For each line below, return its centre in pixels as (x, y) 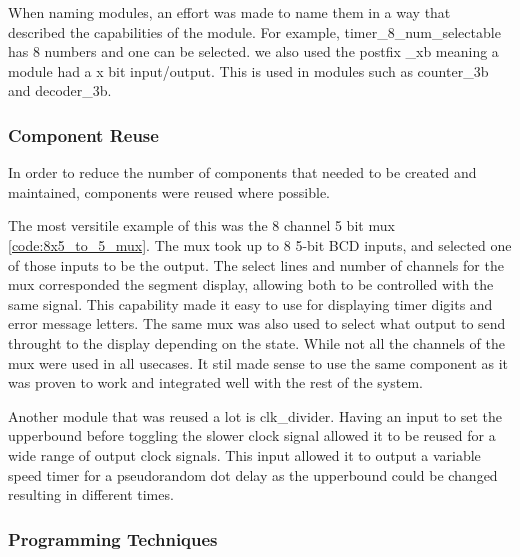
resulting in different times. (91, 494)
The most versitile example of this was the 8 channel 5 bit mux (201, 225)
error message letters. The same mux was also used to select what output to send (257, 323)
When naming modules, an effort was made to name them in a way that (229, 12)
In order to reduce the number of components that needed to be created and (242, 172)
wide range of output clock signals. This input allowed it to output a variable (244, 454)
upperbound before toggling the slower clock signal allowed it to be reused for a (252, 435)
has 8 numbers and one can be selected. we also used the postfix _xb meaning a (253, 51)
